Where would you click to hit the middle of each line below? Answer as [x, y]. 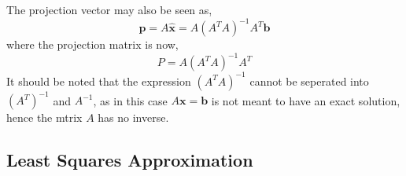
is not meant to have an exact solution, [306, 100]
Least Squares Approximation [130, 160]
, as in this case [130, 100]
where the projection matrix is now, [92, 44]
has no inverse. [133, 117]
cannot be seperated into [309, 81]
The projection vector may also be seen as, [109, 9]
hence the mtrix [44, 117]
